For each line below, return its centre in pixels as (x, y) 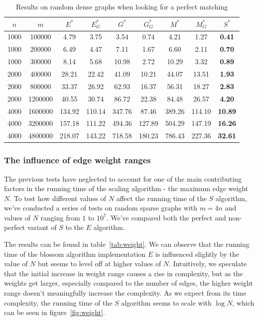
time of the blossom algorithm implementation (75, 254)
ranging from (60, 217)
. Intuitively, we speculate (208, 264)
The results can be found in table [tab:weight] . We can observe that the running (127, 244)
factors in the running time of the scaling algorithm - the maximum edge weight (126, 188)
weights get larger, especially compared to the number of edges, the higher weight (129, 283)
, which (243, 302)
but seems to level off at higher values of (100, 264)
